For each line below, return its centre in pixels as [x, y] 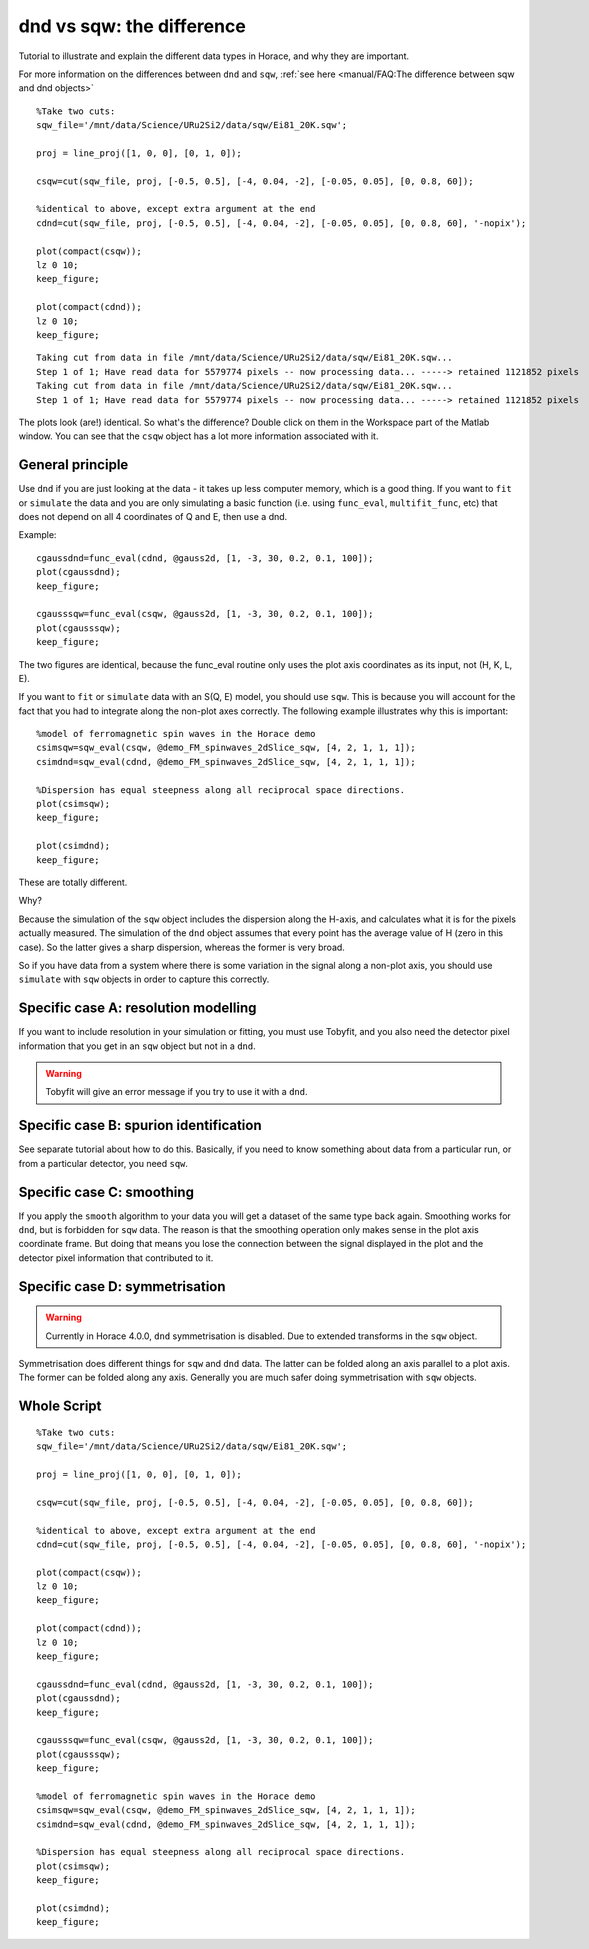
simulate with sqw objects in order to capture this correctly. [144, 979]
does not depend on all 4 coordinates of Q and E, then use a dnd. [153, 516]
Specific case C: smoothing [106, 1191]
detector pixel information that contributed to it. [116, 1257]
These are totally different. [73, 882]
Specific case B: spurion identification [140, 1125]
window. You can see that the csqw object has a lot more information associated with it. [198, 436]
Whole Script [60, 1406]
